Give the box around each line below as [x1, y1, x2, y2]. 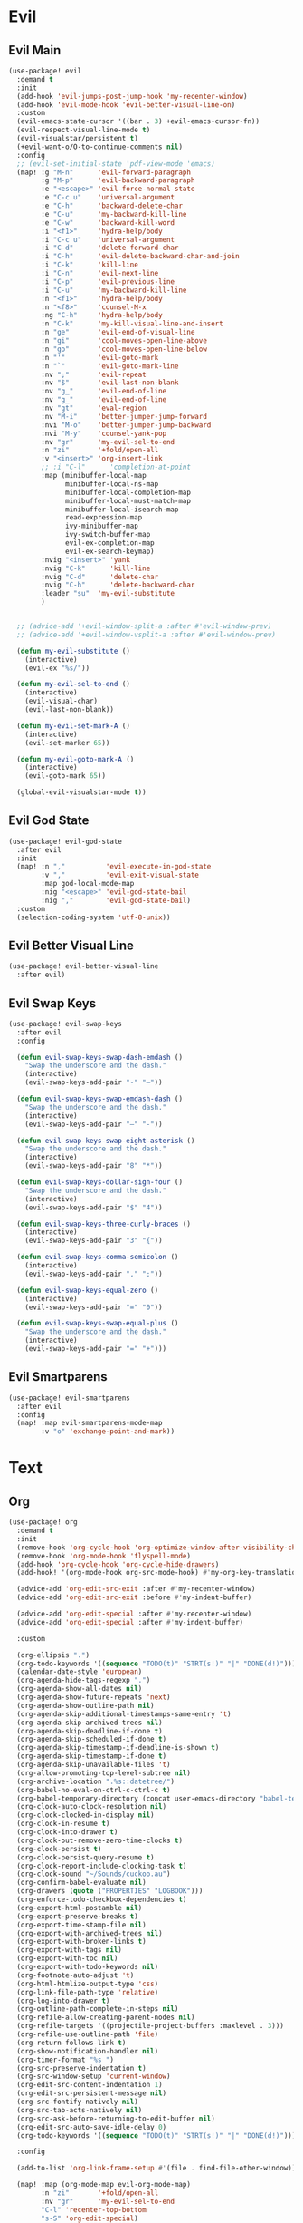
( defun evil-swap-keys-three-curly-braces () [16, 1219, 192, 1228]
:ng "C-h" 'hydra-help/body [41, 311, 164, 320]
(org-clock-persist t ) [16, 1844, 102, 1853]
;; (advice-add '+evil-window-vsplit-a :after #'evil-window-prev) [16, 630, 277, 639]
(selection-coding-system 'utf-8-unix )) [16, 913, 171, 922]
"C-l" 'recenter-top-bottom [41, 2205, 147, 2214]
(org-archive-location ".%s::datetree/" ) [16, 1777, 175, 1786]
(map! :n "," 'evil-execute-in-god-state [16, 862, 212, 871]
